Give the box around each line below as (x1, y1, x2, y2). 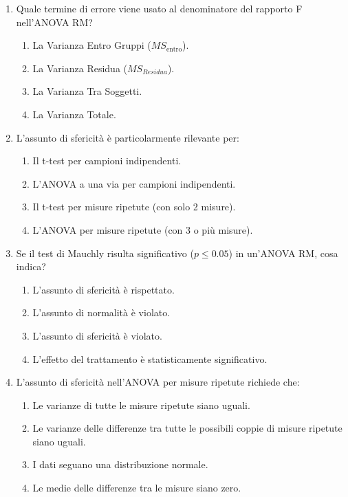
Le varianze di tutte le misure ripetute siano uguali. (32, 397, 250, 412)
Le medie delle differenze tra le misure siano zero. (32, 481, 241, 495)
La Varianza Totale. (32, 107, 116, 121)
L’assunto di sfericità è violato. (32, 328, 162, 342)
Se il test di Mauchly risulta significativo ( (16, 245, 194, 260)
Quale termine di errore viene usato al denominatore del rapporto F (16, 1, 303, 15)
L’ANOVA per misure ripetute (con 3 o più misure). (32, 222, 253, 236)
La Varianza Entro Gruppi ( (32, 38, 151, 52)
